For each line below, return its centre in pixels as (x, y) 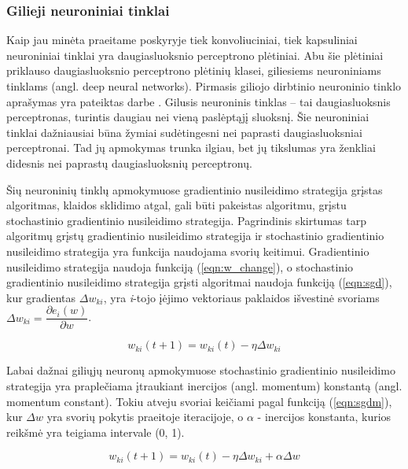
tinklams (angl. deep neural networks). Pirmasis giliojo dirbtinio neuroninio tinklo (204, 86)
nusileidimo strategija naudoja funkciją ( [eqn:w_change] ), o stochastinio (180, 266)
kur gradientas (41, 297)
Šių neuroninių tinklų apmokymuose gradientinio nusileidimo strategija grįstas (195, 189)
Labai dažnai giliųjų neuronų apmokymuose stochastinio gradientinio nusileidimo (201, 370)
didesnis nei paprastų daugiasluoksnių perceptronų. (129, 162)
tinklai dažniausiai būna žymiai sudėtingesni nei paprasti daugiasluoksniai (184, 132)
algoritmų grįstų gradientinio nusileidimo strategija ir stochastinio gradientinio (195, 236)
